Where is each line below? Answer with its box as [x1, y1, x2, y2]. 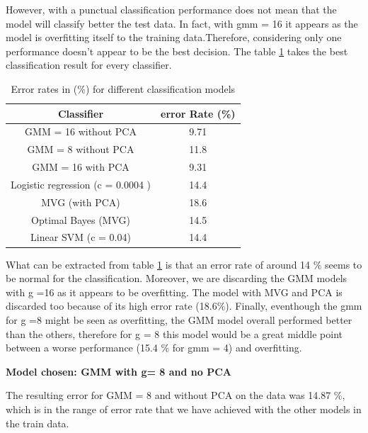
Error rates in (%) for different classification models [11, 81, 236, 96]
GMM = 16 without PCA [25, 124, 137, 139]
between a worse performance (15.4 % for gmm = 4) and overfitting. [6, 340, 302, 355]
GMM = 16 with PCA [32, 159, 130, 174]
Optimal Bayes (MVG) [31, 212, 130, 227]
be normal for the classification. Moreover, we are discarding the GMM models [6, 271, 347, 286]
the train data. [6, 415, 69, 430]
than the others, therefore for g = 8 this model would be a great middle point [6, 326, 343, 341]
